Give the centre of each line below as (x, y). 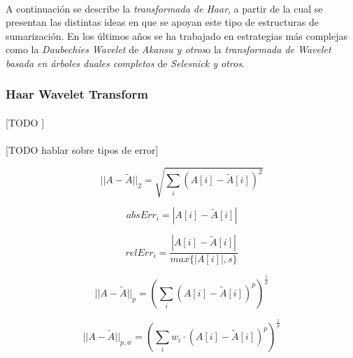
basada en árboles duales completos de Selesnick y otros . (125, 63)
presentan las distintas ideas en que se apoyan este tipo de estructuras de (162, 22)
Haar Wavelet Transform (77, 94)
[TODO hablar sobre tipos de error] (82, 150)
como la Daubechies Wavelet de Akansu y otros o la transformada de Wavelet (168, 49)
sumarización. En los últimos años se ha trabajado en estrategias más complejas (177, 35)
